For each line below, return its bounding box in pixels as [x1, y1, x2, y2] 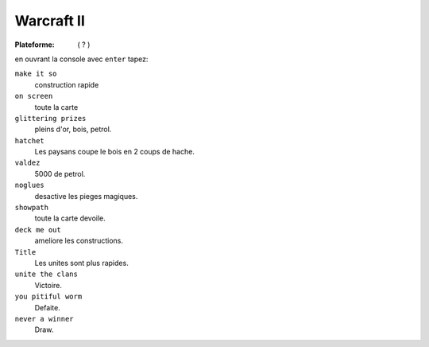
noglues [14, 181, 45, 190]
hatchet [14, 136, 45, 145]
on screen [14, 92, 53, 101]
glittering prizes [14, 114, 87, 123]
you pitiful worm [14, 292, 83, 302]
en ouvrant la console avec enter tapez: [14, 54, 149, 64]
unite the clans [14, 270, 79, 279]
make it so [14, 69, 57, 79]
